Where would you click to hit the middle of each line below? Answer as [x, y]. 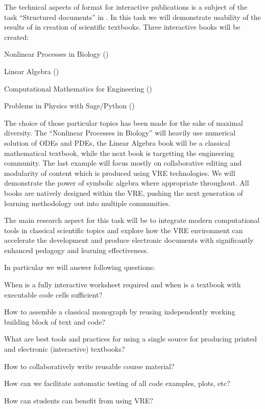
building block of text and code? [55, 321]
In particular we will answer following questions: [80, 267]
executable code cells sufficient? [53, 294]
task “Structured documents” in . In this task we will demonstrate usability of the [132, 17]
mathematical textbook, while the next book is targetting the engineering [119, 153]
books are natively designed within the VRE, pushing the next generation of [124, 192]
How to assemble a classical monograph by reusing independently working [120, 312]
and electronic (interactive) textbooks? [65, 349]
